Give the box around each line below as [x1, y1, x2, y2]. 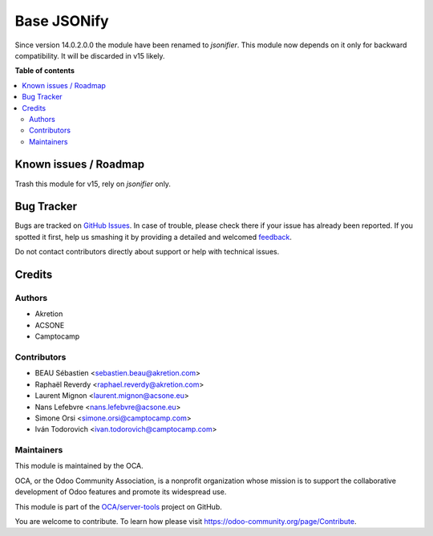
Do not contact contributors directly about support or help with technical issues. [14, 247, 280, 257]
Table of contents [14, 66, 75, 75]
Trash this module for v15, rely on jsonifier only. [14, 179, 172, 189]
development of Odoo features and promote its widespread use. [14, 487, 227, 497]
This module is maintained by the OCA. [14, 461, 144, 471]
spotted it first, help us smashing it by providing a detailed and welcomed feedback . [14, 232, 293, 242]
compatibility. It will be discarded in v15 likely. [14, 51, 165, 60]
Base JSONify [14, 12, 109, 30]
